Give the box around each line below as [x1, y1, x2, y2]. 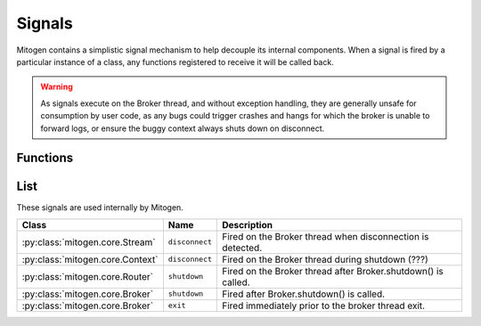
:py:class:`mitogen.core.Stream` [21, 236, 156, 249]
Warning [40, 81, 73, 93]
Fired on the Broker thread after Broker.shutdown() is [222, 265, 444, 277]
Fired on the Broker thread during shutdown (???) [222, 253, 428, 265]
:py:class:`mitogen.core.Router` [21, 270, 153, 282]
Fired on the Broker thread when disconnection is [222, 230, 429, 242]
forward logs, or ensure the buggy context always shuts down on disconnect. [40, 123, 325, 134]
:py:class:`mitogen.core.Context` [21, 253, 159, 265]
